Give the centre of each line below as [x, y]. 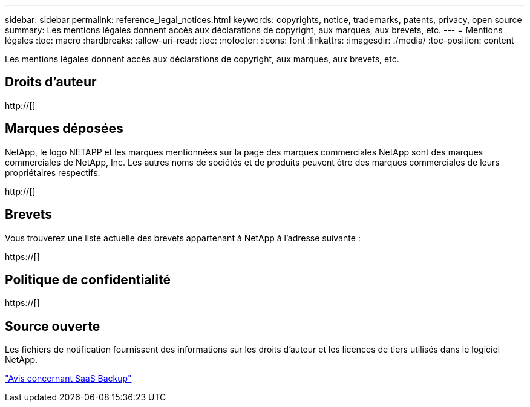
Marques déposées [64, 129]
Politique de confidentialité [88, 279]
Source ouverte [53, 326]
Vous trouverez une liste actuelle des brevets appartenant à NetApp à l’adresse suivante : [183, 238]
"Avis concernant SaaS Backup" [68, 379]
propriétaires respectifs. [53, 172]
